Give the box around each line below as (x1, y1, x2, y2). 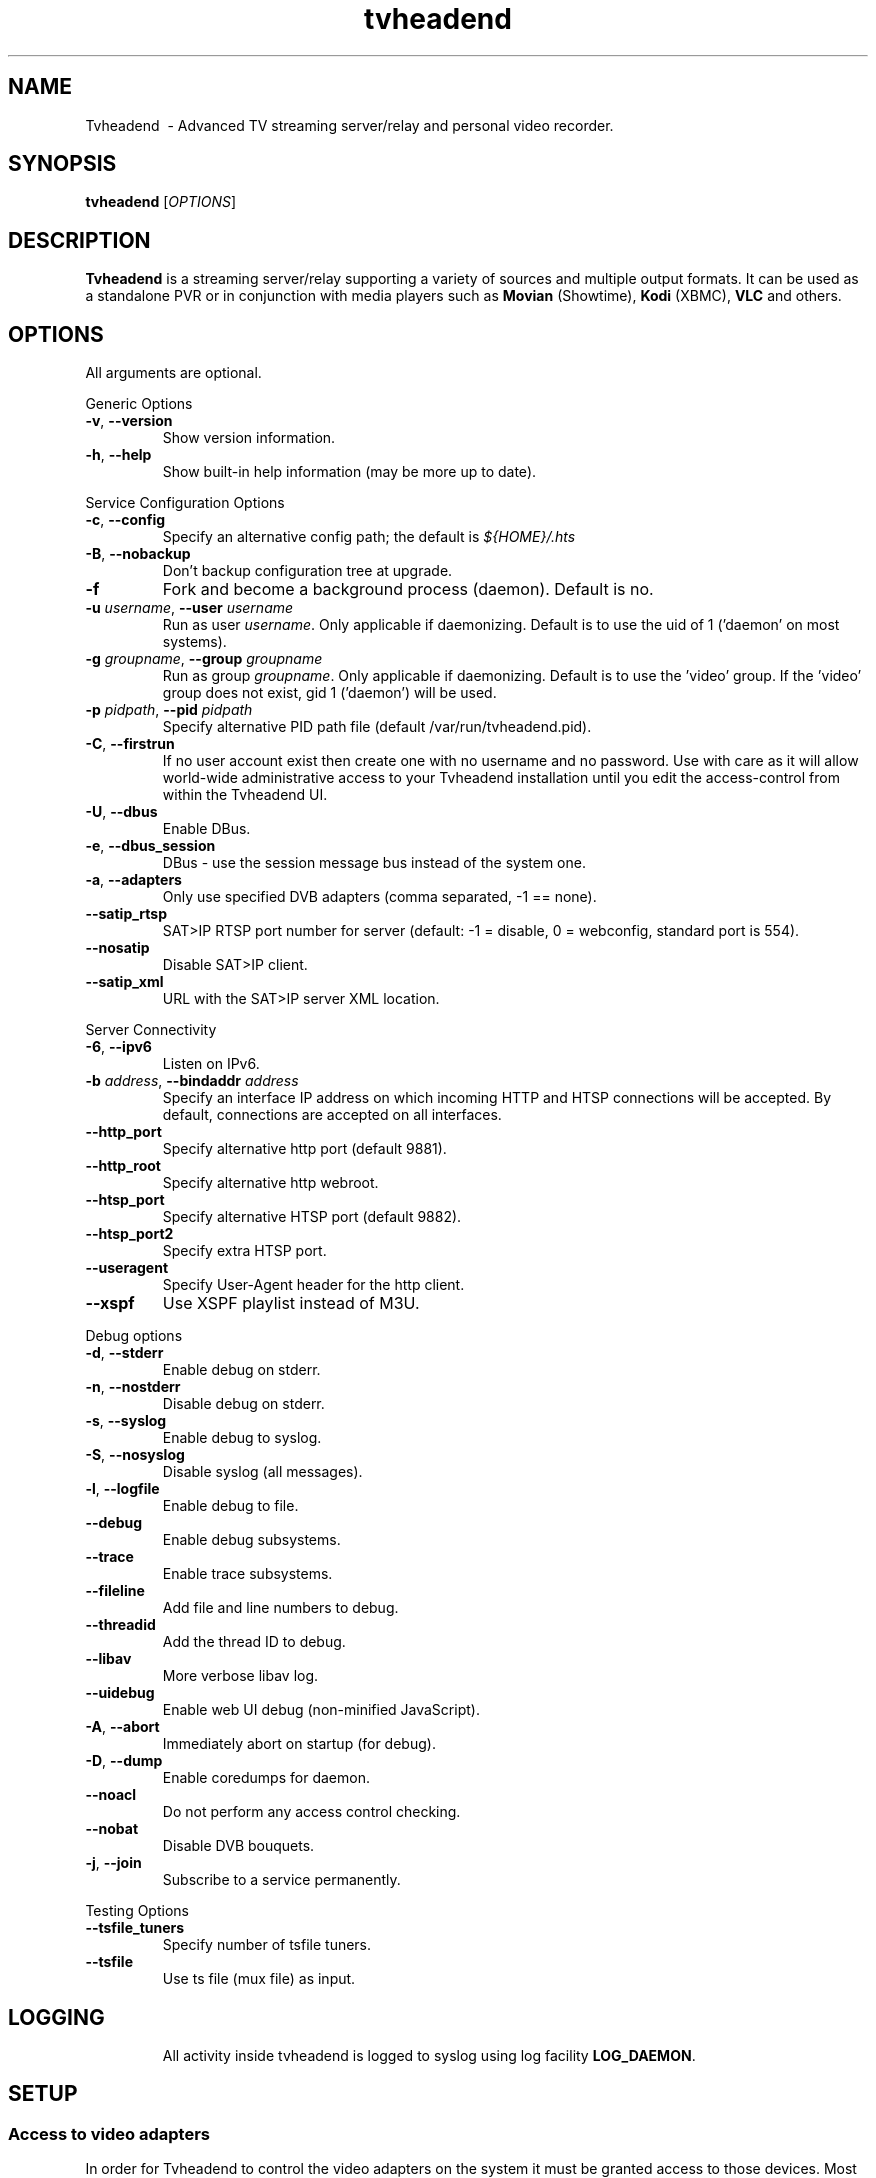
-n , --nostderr (85, 1378, 181, 1396)
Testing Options (85, 1902, 189, 1920)
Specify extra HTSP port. (162, 1242, 327, 1260)
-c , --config (85, 511, 166, 529)
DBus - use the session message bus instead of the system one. (162, 854, 586, 872)
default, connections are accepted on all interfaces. (162, 1106, 502, 1124)
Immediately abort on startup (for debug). (162, 1735, 436, 1753)
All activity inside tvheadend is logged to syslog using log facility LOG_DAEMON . (162, 2046, 696, 2064)
